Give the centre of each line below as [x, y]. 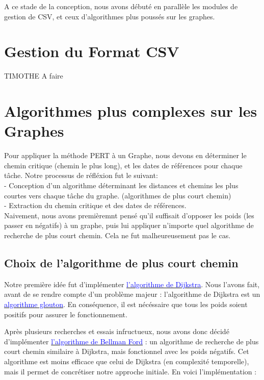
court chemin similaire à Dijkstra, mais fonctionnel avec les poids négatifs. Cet [127, 351]
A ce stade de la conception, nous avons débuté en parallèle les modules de [121, 6]
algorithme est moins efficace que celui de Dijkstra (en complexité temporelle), [127, 361]
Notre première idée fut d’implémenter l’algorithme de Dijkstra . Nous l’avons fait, [132, 284]
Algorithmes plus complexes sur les [131, 111]
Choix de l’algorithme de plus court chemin [121, 262]
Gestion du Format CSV [92, 51]
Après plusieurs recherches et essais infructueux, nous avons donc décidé [117, 331]
